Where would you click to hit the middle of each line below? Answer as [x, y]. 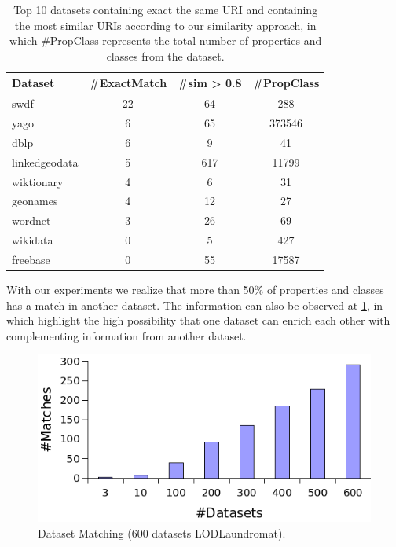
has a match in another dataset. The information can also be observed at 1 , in [195, 305]
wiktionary [38, 181]
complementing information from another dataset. [126, 335]
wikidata [33, 240]
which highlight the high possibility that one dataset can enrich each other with [198, 320]
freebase [31, 259]
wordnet [31, 220]
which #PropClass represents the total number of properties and [166, 40]
